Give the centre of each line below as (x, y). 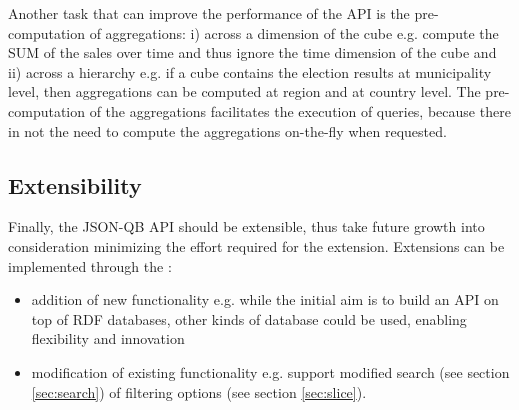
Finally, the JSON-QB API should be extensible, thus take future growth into (246, 226)
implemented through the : (90, 265)
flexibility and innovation (108, 338)
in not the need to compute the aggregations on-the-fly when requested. (227, 130)
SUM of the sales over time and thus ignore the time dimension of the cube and (252, 52)
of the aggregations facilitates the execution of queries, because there (300, 110)
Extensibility (75, 184)
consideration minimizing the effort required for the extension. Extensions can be (256, 245)
